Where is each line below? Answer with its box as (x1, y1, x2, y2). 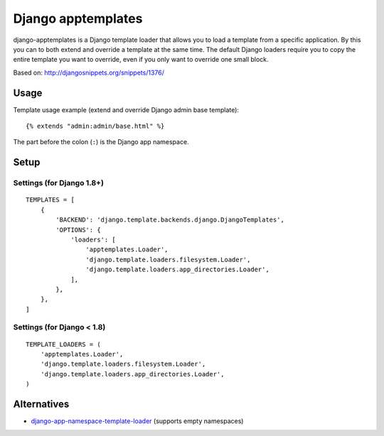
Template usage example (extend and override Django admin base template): (13, 105, 240, 114)
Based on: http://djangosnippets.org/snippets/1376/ (13, 68, 165, 77)
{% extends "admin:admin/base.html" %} (26, 122, 165, 131)
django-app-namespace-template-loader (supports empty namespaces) (31, 417, 244, 425)
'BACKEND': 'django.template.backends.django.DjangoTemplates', (55, 216, 284, 224)
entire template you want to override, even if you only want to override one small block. (13, 55, 270, 64)
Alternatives (13, 398, 70, 410)
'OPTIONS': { (55, 226, 101, 234)
